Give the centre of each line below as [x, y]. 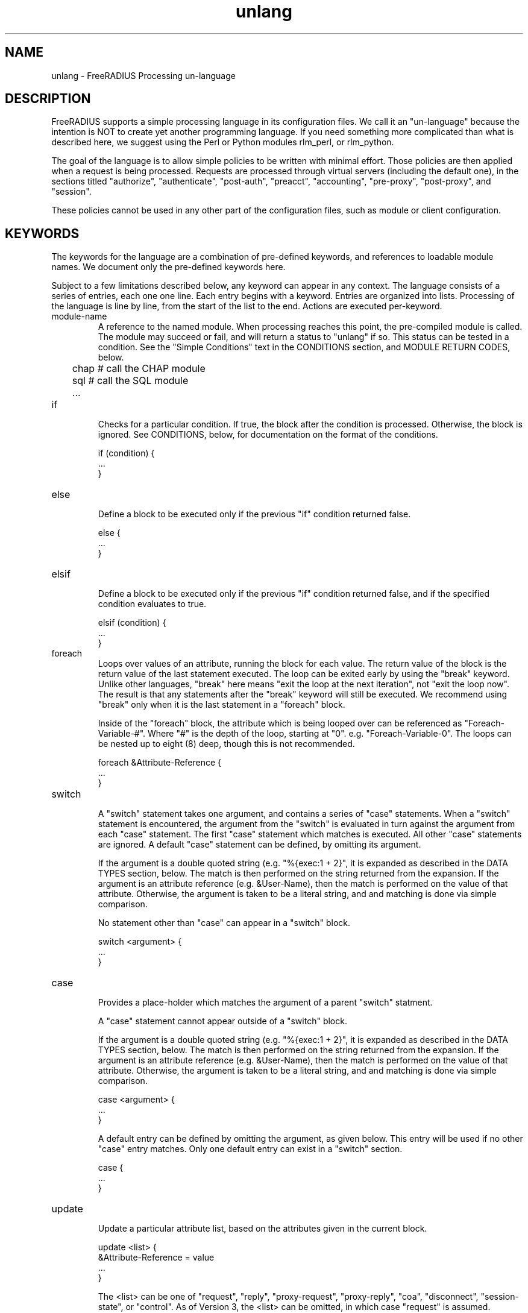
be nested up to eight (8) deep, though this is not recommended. [226, 744]
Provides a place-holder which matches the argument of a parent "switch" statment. [265, 1003]
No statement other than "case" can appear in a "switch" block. [224, 923]
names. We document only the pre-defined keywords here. [168, 267]
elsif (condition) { [132, 623]
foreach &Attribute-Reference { [160, 763]
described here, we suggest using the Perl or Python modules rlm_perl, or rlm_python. [223, 142]
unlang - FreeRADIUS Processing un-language [143, 75]
